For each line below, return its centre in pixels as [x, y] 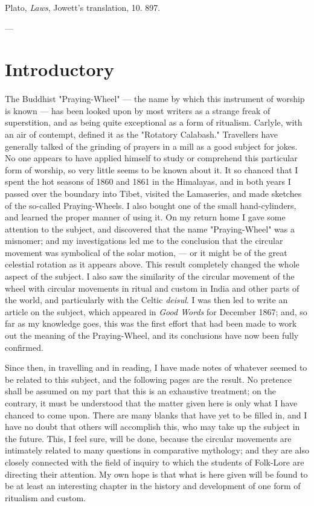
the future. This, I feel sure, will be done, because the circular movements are [148, 438]
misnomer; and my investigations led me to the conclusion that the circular [144, 241]
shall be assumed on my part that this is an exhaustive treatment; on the [140, 391]
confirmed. [24, 347]
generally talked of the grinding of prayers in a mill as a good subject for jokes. [151, 146]
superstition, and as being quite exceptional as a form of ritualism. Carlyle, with [154, 122]
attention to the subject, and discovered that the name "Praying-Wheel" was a [150, 229]
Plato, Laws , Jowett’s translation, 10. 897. [83, 7]
